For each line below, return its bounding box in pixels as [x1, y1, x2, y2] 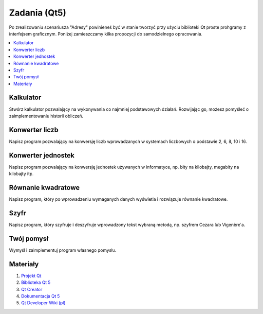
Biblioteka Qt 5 [21, 279, 51, 285]
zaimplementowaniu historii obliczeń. [9, 113, 84, 119]
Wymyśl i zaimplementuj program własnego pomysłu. [9, 247, 116, 253]
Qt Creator [21, 286, 42, 292]
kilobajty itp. [9, 171, 34, 177]
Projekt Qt [21, 273, 41, 279]
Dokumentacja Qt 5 [21, 293, 60, 299]
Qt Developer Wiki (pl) [21, 300, 66, 306]
